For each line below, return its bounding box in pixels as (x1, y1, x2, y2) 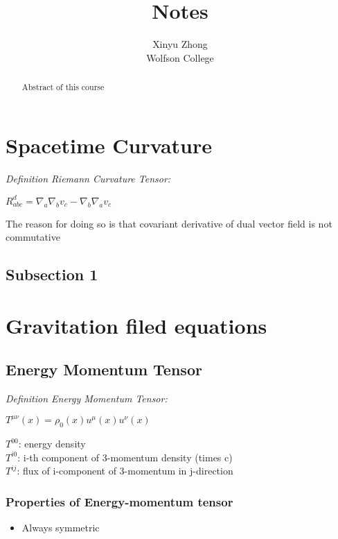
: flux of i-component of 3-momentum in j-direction (17, 463, 233, 478)
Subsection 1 (6, 264, 98, 285)
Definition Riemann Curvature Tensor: (6, 171, 171, 185)
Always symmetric (21, 520, 100, 535)
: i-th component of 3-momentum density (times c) (17, 450, 233, 464)
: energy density (18, 436, 86, 451)
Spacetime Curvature (6, 130, 212, 159)
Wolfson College (146, 50, 214, 65)
